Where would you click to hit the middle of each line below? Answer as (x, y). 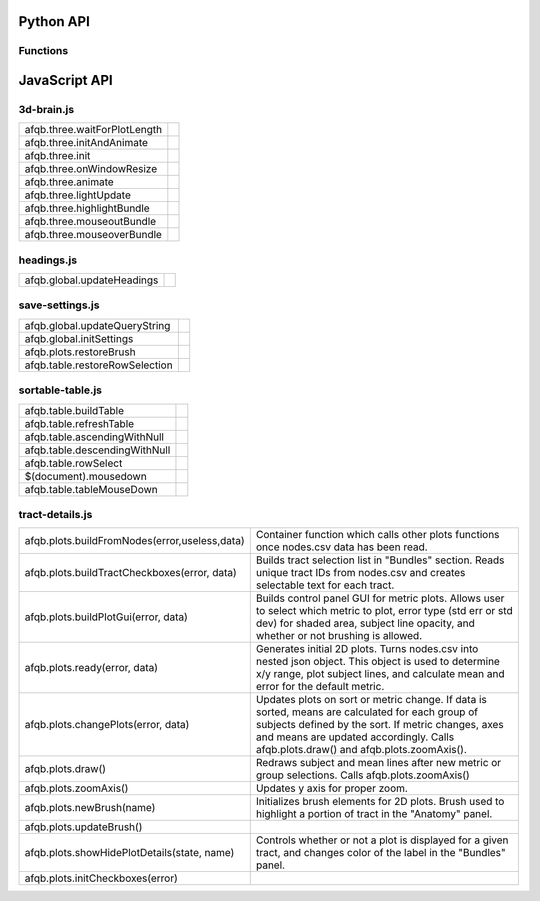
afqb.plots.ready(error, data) (91, 668)
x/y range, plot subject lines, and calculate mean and (380, 674)
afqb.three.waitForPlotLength (93, 130)
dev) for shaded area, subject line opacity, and (365, 623)
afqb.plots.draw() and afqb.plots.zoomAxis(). (361, 750)
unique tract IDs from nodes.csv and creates (360, 573)
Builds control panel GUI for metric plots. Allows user (380, 598)
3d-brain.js (46, 109)
